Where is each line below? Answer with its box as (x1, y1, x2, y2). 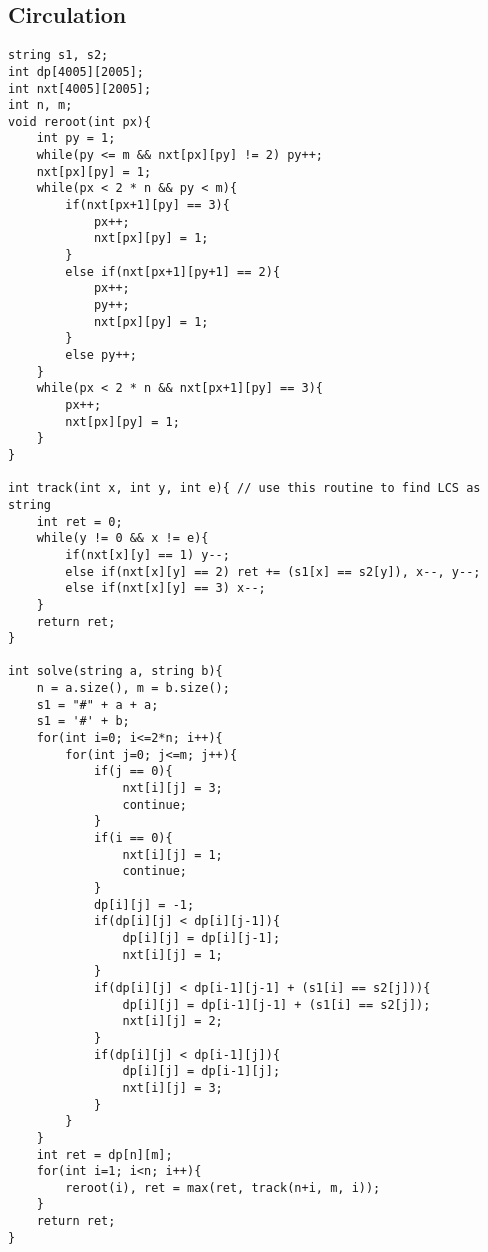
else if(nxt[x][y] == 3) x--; (65, 581, 266, 596)
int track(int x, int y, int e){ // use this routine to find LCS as (8, 481, 481, 496)
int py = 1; (36, 131, 116, 146)
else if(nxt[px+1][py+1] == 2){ (65, 264, 281, 279)
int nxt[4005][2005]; (8, 81, 152, 96)
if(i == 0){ (93, 831, 173, 846)
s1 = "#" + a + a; (36, 697, 159, 712)
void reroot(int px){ (8, 114, 152, 129)
